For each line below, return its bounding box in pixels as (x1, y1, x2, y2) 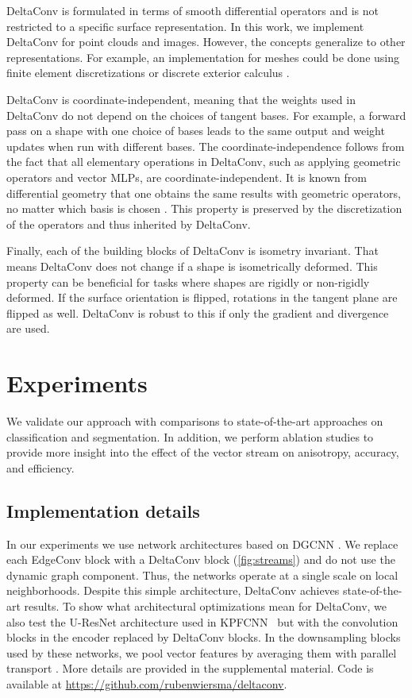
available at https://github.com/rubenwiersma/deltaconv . (6, 675, 287, 692)
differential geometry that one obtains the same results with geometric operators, (6, 184, 401, 201)
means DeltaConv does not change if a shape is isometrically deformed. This (6, 257, 378, 274)
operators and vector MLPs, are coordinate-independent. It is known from (6, 168, 367, 185)
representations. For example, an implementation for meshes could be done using (6, 48, 400, 65)
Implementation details (6, 498, 200, 523)
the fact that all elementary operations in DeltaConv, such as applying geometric (6, 153, 401, 170)
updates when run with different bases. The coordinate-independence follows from (6, 137, 405, 154)
